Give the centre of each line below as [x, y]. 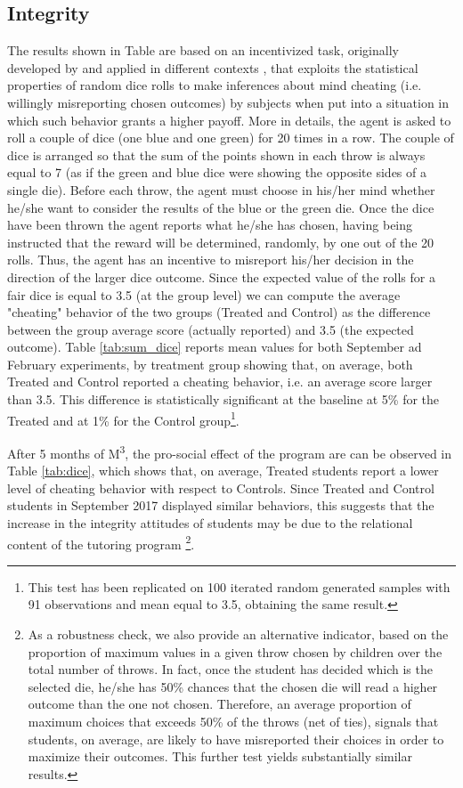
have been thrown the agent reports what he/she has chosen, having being [210, 225]
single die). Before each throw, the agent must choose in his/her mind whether [221, 189]
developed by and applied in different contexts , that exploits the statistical [213, 67]
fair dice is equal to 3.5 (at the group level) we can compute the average [204, 294]
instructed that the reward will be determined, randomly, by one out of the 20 [221, 242]
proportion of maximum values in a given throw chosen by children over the [235, 651]
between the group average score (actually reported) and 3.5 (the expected [211, 329]
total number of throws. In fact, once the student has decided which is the [230, 669]
